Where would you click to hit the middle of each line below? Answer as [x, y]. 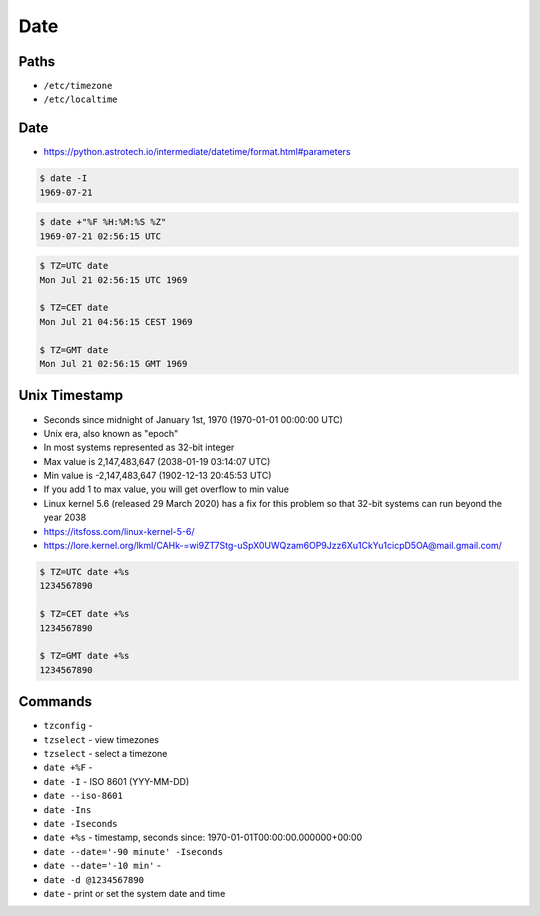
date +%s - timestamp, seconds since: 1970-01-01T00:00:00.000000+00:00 [203, 837]
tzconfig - [68, 726]
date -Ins [67, 809]
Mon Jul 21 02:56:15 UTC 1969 [113, 279]
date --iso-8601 [83, 796]
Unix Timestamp [71, 395]
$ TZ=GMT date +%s [84, 656]
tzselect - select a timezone [105, 754]
